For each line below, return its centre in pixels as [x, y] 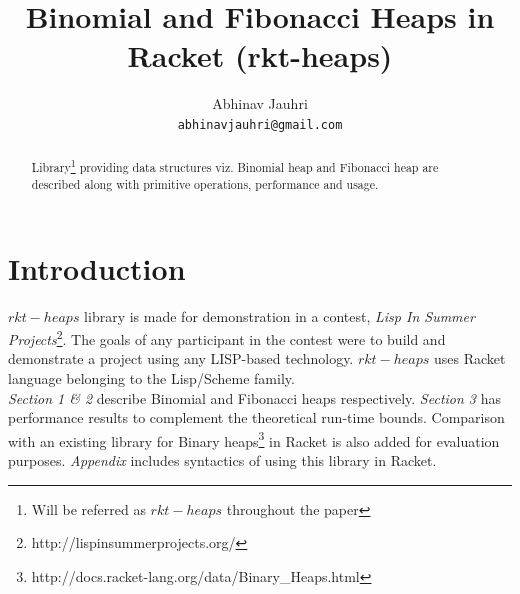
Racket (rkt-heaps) [260, 55]
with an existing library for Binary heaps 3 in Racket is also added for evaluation [254, 439]
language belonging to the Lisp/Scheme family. [151, 378]
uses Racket [470, 358]
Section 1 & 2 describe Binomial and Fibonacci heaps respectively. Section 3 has [254, 397]
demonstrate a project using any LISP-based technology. [181, 358]
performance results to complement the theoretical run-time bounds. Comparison [256, 417]
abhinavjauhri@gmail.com [260, 124]
